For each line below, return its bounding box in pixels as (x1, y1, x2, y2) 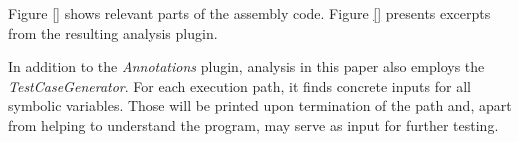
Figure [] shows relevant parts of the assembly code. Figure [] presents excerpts (8, 3, 491, 23)
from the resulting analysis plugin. (8, 22, 218, 43)
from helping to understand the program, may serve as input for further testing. (8, 114, 499, 135)
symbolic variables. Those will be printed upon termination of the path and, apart (8, 95, 512, 116)
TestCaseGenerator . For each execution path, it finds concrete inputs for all (8, 75, 471, 96)
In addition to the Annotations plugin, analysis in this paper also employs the (8, 56, 485, 77)
